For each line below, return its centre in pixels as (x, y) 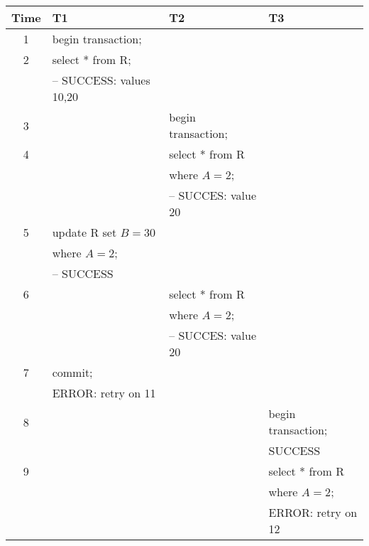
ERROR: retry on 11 (104, 393)
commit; (72, 372)
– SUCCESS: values (101, 80)
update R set (84, 232)
